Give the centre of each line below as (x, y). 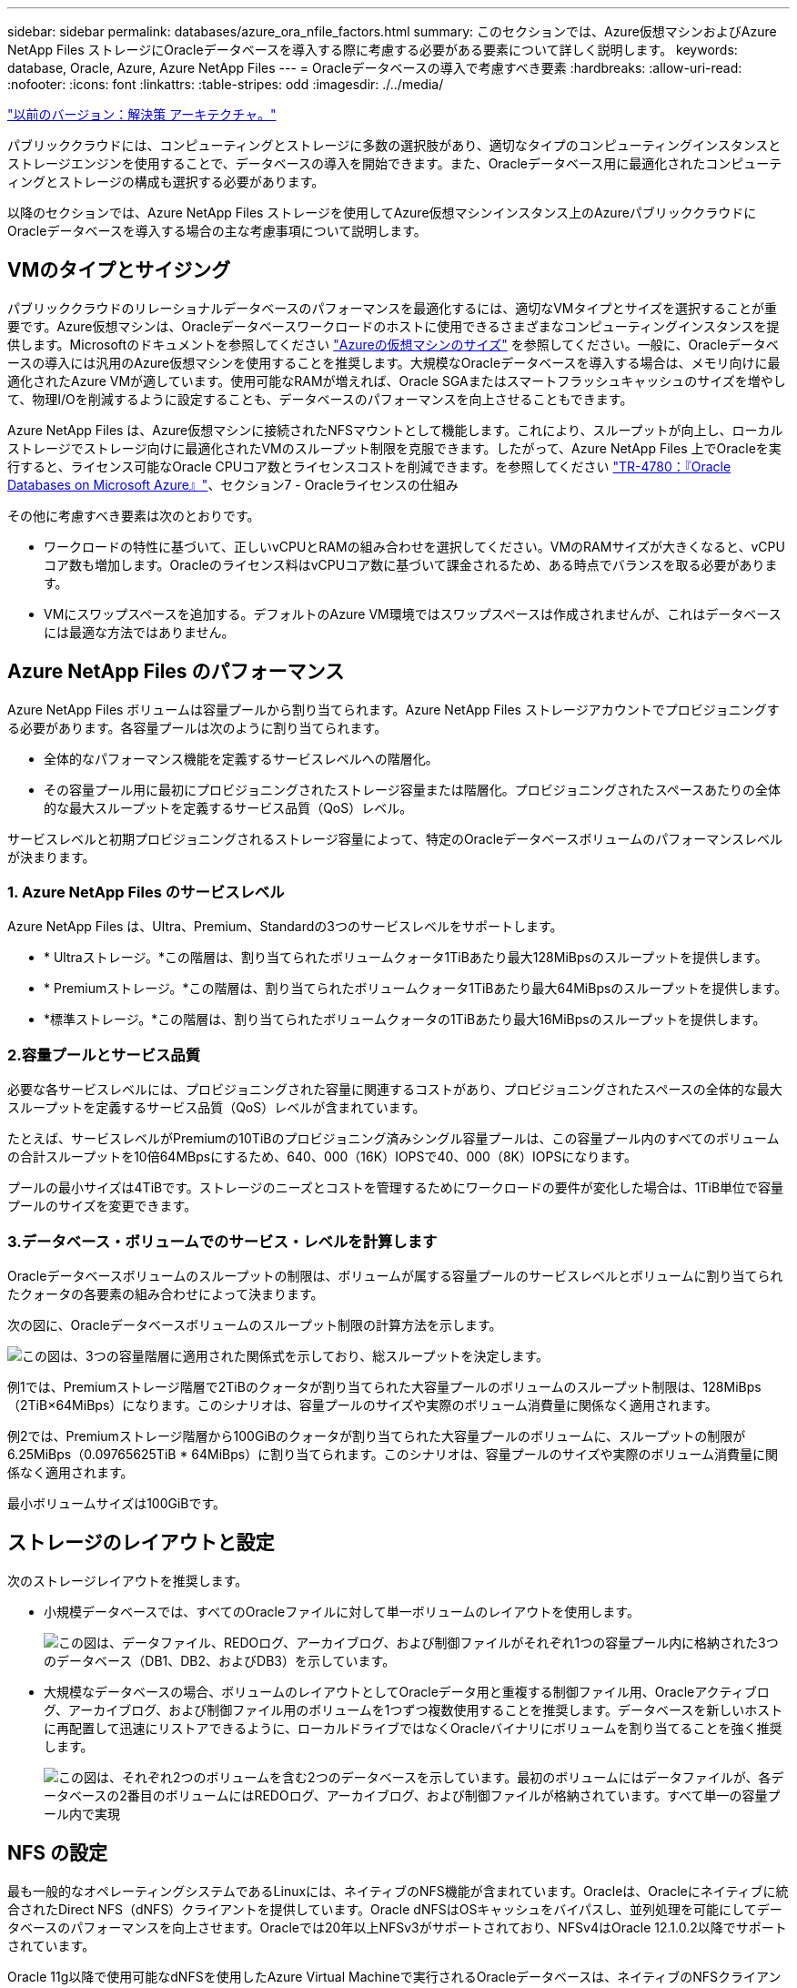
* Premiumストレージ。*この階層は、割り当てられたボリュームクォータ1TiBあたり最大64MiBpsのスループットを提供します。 (416, 989)
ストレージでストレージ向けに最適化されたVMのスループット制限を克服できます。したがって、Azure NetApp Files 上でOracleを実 (394, 448)
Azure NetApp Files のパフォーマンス (176, 672)
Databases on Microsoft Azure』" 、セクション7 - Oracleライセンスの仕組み (233, 484)
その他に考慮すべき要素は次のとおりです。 (134, 515)
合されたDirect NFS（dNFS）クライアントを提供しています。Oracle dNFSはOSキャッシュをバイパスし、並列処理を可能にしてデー (395, 1909)
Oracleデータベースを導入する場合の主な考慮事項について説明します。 (217, 231)
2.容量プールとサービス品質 (104, 1055)
